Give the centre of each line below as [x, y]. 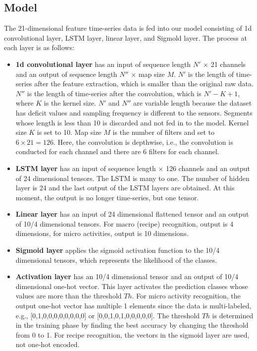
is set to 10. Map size [69, 132]
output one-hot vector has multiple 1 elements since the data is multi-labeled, [133, 306]
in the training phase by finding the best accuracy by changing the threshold [132, 325]
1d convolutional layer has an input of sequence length [103, 64]
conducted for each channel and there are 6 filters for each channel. [117, 151]
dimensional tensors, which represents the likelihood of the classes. [116, 260]
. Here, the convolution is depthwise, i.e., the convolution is [143, 142]
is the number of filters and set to [164, 132]
